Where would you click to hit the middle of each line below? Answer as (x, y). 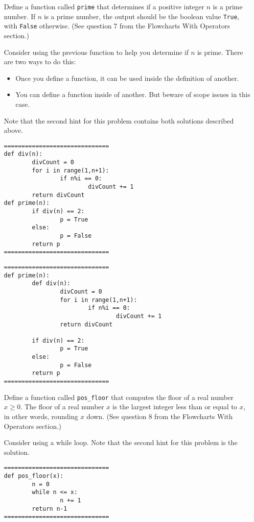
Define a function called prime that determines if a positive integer (104, 6)
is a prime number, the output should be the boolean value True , (141, 16)
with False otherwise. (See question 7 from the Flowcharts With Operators (117, 26)
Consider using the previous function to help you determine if (96, 52)
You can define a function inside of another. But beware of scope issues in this (133, 94)
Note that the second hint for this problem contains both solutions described (119, 120)
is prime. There (220, 52)
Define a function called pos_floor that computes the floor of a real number (119, 397)
